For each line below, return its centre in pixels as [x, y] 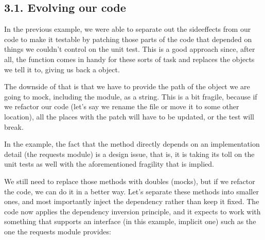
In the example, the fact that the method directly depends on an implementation [132, 144]
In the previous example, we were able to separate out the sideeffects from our [128, 29]
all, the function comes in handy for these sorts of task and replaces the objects [129, 59]
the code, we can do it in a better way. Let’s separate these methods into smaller [131, 191]
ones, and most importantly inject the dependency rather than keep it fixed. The [132, 201]
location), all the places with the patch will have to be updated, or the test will [129, 116]
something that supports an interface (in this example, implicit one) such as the [130, 221]
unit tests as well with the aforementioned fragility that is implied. [109, 164]
